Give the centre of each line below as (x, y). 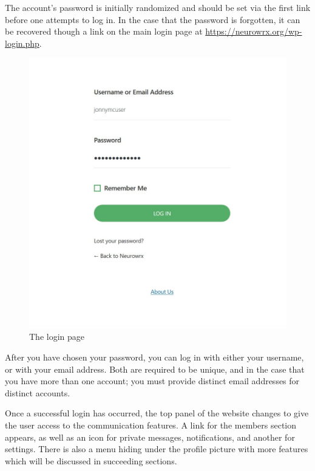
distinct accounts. (38, 392)
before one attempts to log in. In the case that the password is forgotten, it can (153, 19)
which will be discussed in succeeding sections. (91, 460)
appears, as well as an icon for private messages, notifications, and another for (150, 437)
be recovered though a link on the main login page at (104, 31)
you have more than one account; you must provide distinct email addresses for (152, 381)
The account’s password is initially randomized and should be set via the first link (158, 7)
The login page (57, 337)
